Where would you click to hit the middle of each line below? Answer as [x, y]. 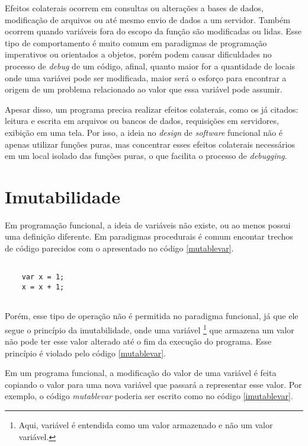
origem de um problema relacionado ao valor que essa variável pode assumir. [144, 89]
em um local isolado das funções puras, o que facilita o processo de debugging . [146, 156]
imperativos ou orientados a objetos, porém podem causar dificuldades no [138, 54]
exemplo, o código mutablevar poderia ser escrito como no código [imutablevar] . [149, 396]
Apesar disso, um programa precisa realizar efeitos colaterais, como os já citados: [152, 109]
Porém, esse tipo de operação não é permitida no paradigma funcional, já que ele [152, 316]
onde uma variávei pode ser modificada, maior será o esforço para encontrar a [146, 77]
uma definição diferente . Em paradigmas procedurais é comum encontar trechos [149, 236]
